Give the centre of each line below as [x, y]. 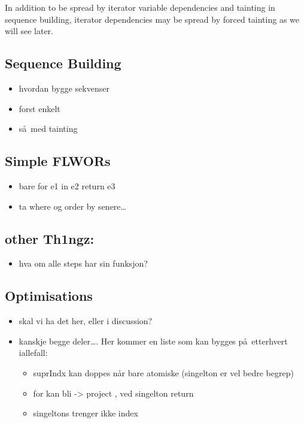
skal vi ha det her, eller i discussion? [86, 321]
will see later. [29, 31]
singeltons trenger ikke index [86, 413]
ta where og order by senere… [72, 206]
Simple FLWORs [58, 161]
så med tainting [48, 129]
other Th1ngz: [50, 238]
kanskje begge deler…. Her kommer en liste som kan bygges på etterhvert [153, 341]
